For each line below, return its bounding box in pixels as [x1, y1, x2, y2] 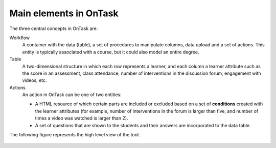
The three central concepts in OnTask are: [9, 25, 98, 32]
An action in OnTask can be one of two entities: [22, 92, 122, 98]
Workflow [9, 35, 30, 41]
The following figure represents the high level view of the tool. [9, 132, 140, 138]
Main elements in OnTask [9, 8, 119, 19]
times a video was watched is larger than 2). [35, 115, 128, 122]
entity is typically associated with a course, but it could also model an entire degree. [22, 49, 199, 55]
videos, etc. [22, 77, 47, 83]
